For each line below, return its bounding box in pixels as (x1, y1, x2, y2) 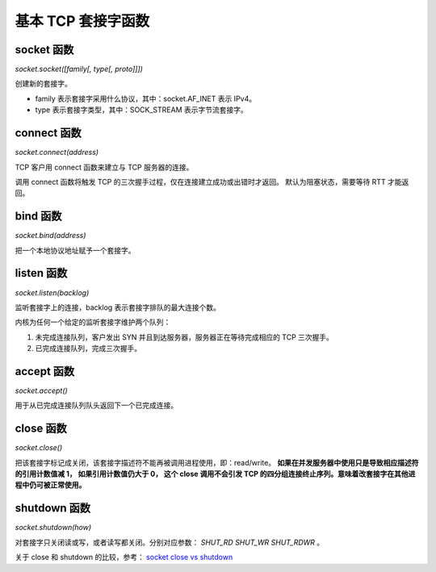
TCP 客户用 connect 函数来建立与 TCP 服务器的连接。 (15, 162, 194, 172)
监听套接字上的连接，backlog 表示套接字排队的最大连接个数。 (15, 303, 221, 312)
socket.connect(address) (15, 148, 99, 157)
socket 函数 (15, 43, 74, 56)
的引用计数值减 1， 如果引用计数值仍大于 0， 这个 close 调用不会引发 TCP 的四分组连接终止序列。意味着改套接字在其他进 (15, 469, 416, 479)
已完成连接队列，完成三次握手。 (35, 344, 141, 353)
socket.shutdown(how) (15, 523, 92, 532)
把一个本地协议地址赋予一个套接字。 (15, 245, 136, 255)
